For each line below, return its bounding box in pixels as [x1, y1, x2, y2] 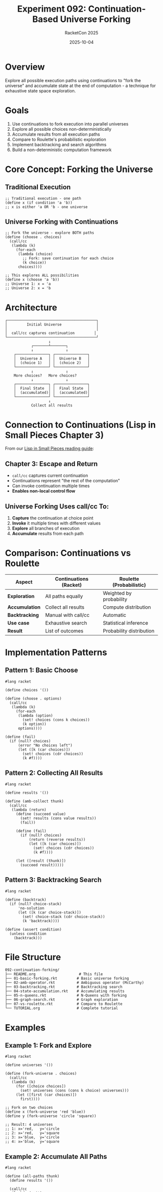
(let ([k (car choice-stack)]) [17, 910, 81, 915]
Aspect [15, 578, 33, 585]
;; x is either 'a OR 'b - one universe [5, 204, 88, 210]
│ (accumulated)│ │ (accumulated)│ [14, 390, 90, 395]
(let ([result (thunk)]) [16, 858, 66, 863]
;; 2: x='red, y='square [5, 1131, 60, 1136]
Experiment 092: [17, 3, 86, 15]
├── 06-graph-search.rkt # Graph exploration [5, 998, 118, 1002]
